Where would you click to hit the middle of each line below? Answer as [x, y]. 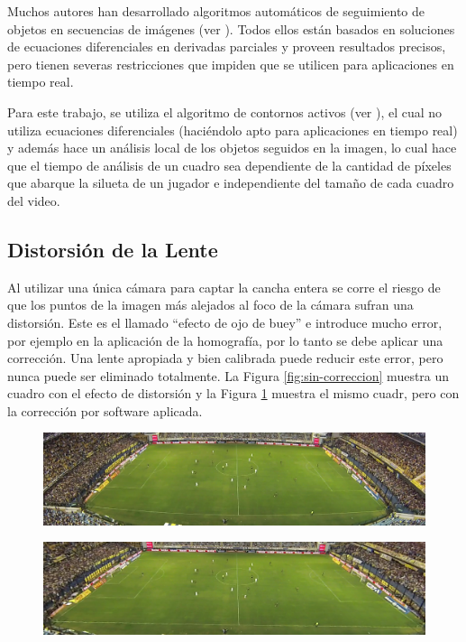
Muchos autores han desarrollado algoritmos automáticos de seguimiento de [216, 11]
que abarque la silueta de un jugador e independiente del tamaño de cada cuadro [231, 183]
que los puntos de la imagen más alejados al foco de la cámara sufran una [210, 305]
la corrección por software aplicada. [105, 410]
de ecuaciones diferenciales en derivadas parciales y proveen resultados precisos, [227, 47]
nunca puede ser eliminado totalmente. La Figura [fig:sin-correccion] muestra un [228, 375]
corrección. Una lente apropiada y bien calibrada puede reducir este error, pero [225, 358]
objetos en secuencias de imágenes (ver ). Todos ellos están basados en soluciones [231, 28]
